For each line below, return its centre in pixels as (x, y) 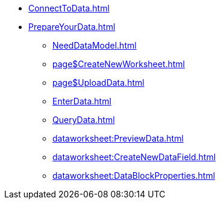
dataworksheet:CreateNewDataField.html (134, 157)
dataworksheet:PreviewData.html (118, 138)
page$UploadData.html (98, 82)
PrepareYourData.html (72, 27)
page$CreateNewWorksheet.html (119, 64)
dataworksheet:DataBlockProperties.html (134, 175)
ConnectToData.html (69, 8)
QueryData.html (84, 120)
